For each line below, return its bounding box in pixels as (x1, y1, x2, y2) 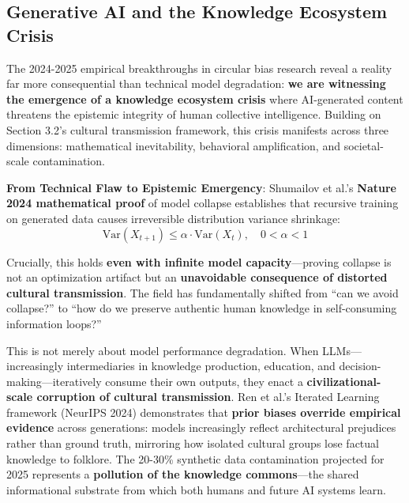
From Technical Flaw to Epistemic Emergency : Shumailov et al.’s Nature (6, 179, 396, 195)
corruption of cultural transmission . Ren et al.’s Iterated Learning (36, 388, 380, 405)
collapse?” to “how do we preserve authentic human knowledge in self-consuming (6, 300, 397, 316)
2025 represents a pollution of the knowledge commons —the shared (6, 466, 359, 482)
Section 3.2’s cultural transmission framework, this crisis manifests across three (6, 121, 389, 138)
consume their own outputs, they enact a (105, 373, 303, 389)
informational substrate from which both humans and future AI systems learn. (6, 481, 386, 497)
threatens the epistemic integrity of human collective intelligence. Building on (6, 106, 381, 123)
